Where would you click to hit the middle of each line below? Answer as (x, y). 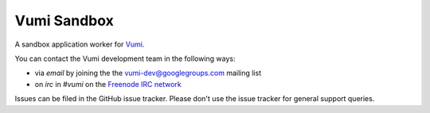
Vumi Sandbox (64, 21)
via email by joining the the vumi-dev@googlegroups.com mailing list (148, 73)
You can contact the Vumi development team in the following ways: (125, 58)
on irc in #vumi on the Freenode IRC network (108, 84)
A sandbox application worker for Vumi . (80, 44)
